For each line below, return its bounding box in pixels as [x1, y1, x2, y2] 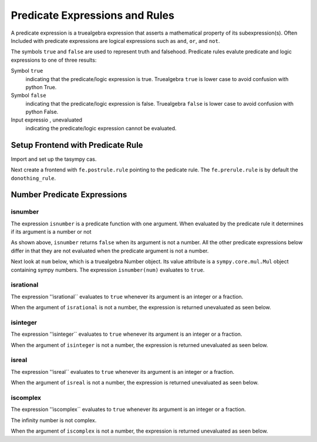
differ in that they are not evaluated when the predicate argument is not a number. [11, 247, 209, 254]
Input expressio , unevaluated [11, 116, 82, 123]
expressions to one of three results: [11, 56, 97, 63]
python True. [25, 83, 57, 90]
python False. [25, 109, 59, 116]
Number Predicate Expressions [11, 190, 127, 200]
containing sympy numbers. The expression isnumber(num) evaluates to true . [11, 266, 205, 273]
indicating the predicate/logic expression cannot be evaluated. [25, 124, 177, 131]
